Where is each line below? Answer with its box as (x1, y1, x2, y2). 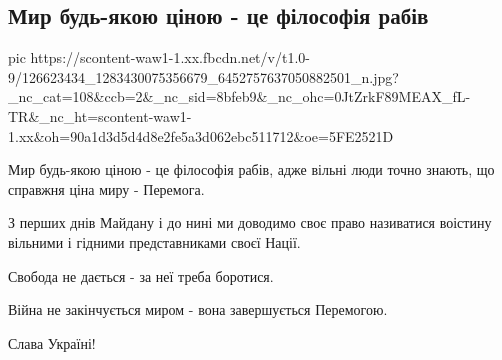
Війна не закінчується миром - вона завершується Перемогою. (8, 299, 388, 320)
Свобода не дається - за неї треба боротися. (8, 265, 274, 286)
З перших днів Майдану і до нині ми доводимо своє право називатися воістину (8, 212, 492, 233)
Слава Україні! (8, 332, 96, 353)
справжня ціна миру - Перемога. (8, 178, 205, 199)
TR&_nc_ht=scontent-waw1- (8, 105, 192, 126)
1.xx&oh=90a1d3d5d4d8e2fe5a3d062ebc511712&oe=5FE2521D (8, 125, 394, 146)
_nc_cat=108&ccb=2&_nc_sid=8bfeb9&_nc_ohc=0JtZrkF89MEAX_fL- (8, 86, 471, 107)
